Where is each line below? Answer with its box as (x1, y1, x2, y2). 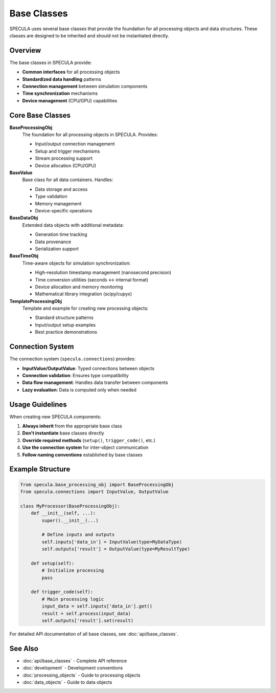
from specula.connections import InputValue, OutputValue (20, 489, 169, 494)
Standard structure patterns (35, 315, 94, 321)
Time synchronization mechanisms (22, 90, 98, 97)
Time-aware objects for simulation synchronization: (22, 260, 131, 266)
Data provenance (35, 239, 72, 245)
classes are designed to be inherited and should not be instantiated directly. (9, 32, 170, 38)
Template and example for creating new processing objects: (22, 305, 149, 312)
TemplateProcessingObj (9, 298, 62, 304)
